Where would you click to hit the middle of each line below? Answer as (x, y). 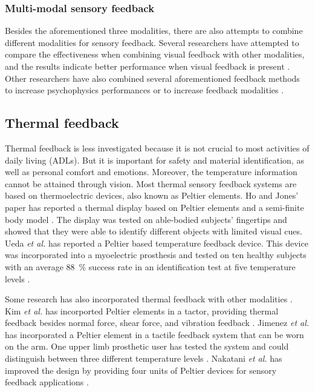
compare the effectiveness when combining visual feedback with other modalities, (155, 54)
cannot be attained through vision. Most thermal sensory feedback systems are (151, 183)
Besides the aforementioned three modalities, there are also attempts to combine (154, 31)
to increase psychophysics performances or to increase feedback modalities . (145, 90)
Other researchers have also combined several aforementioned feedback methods (152, 78)
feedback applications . (47, 382)
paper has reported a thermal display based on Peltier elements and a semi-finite (154, 207)
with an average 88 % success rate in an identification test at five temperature (150, 266)
